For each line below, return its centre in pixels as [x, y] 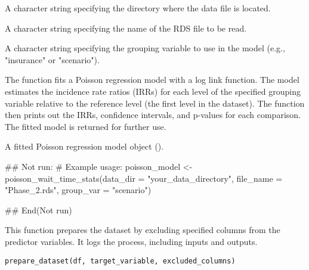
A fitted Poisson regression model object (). [84, 146]
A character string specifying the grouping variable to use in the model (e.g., [145, 48]
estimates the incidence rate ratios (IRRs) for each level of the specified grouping [153, 91]
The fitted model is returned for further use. [86, 126]
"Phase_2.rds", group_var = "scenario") [78, 190]
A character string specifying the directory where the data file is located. [138, 8]
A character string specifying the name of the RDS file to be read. [126, 28]
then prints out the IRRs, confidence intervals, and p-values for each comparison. [153, 115]
